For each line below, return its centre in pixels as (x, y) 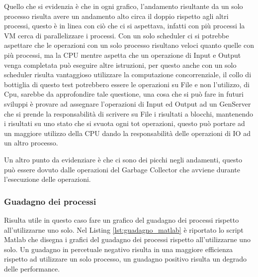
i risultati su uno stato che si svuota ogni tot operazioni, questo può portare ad (125, 123)
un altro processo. (31, 143)
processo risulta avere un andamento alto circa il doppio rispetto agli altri (116, 16)
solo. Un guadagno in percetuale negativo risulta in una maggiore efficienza (118, 249)
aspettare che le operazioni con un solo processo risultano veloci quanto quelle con (129, 45)
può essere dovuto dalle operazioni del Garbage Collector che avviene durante (122, 169)
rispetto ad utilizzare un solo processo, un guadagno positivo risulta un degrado (125, 259)
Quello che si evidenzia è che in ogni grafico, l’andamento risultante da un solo (124, 6)
